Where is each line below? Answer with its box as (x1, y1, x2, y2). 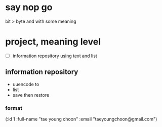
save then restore (12, 92, 50, 98)
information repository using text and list (12, 53, 97, 59)
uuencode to (12, 81, 39, 87)
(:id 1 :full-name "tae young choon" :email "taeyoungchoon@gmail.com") (5, 116, 157, 122)
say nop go (5, 2, 53, 13)
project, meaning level (5, 36, 101, 48)
